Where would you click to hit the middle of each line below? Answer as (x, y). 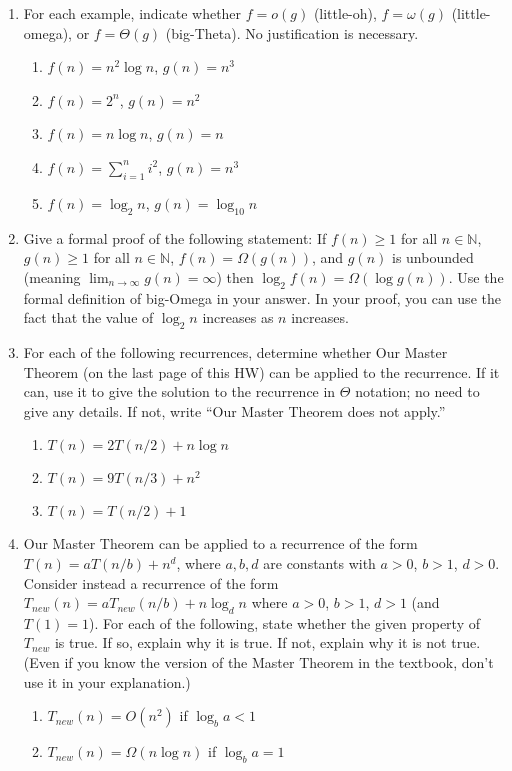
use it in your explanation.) (107, 681)
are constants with (319, 562)
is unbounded (433, 257)
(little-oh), (345, 13)
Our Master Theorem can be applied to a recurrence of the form (220, 543)
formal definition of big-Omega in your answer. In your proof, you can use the (262, 297)
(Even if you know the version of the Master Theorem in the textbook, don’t (258, 662)
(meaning (52, 276)
